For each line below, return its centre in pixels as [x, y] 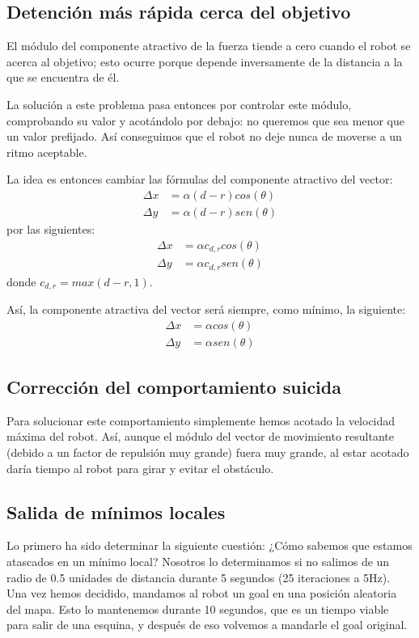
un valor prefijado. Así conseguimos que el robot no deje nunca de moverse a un [204, 136]
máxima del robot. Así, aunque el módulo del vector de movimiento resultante [200, 436]
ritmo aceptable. [47, 152]
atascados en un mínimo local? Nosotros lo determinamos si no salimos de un [198, 562]
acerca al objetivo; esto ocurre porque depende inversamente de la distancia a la [205, 61]
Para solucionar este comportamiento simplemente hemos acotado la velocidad [201, 420]
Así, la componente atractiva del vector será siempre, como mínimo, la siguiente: [206, 309]
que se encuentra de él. [63, 77]
